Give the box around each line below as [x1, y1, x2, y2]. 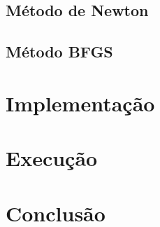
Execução [6, 144, 98, 172]
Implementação [6, 88, 155, 117]
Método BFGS [6, 41, 113, 62]
